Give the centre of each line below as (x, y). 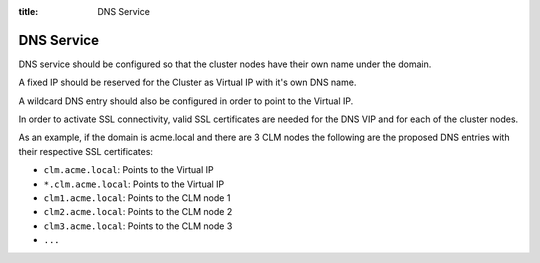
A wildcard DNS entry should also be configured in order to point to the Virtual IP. (186, 101)
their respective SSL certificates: (86, 151)
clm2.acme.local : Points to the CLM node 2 (138, 212)
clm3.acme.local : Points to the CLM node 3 (138, 226)
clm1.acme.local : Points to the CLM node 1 (137, 198)
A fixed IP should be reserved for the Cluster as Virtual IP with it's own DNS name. (187, 82)
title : (28, 11)
